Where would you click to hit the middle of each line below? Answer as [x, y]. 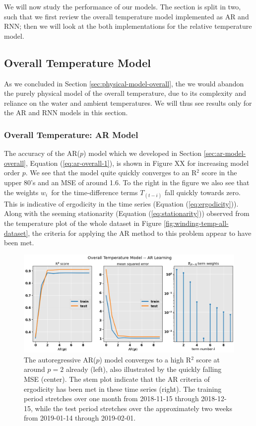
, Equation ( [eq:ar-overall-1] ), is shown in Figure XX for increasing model [137, 163]
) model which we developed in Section [143, 153]
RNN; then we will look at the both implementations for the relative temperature [128, 26]
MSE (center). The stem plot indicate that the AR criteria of [117, 379]
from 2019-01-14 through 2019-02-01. [80, 418]
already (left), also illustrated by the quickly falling [144, 369]
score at [208, 359]
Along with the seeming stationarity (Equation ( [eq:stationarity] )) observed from [127, 213]
